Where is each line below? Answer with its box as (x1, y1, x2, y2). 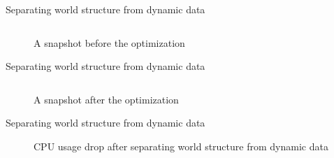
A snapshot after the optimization (34, 92, 179, 106)
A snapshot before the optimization (34, 35, 185, 50)
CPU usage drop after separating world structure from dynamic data (34, 138, 328, 153)
